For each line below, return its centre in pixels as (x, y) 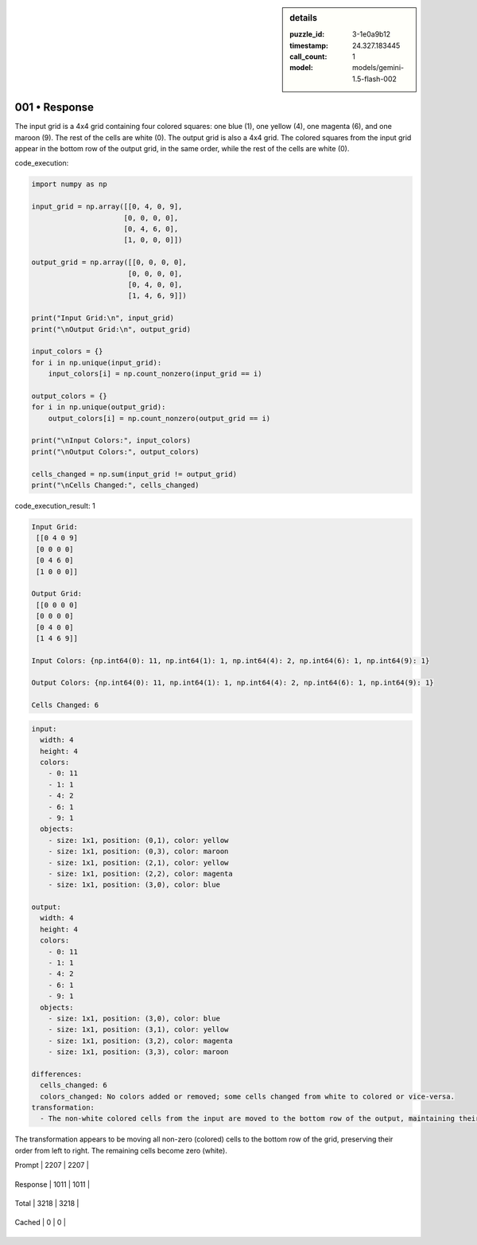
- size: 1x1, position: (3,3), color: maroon (138, 1052)
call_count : (308, 57)
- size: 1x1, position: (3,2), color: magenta (141, 1040)
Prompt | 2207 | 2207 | (52, 1165)
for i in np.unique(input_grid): (97, 363)
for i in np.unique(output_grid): (99, 407)
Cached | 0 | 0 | (41, 1223)
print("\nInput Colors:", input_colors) (111, 441)
